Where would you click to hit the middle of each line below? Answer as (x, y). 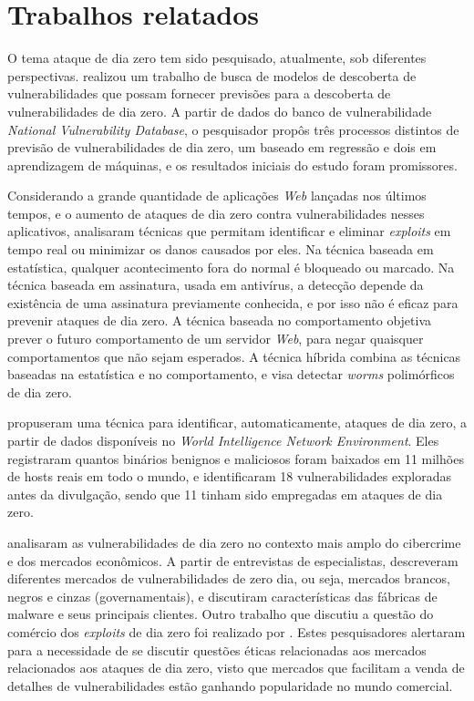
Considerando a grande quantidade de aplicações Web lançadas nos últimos (217, 196)
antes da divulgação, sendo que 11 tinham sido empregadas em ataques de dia (225, 494)
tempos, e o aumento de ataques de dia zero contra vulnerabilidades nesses (216, 213)
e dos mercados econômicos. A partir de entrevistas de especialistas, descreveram (233, 560)
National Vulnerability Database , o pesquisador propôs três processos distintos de (233, 129)
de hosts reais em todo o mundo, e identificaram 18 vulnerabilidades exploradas (230, 476)
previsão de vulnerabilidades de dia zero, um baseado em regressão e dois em (222, 147)
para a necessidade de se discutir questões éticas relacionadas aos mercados (217, 649)
